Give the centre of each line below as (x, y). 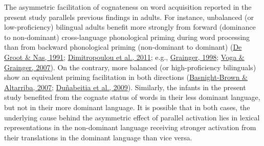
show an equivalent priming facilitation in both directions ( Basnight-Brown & (126, 77)
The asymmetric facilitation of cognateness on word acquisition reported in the (128, 7)
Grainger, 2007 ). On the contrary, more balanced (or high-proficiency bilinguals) (130, 67)
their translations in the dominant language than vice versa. (98, 137)
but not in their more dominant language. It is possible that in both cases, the (127, 107)
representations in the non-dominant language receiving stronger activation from (130, 127)
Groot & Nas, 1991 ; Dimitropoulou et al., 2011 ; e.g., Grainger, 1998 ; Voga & (124, 57)
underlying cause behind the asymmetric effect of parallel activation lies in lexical (132, 117)
